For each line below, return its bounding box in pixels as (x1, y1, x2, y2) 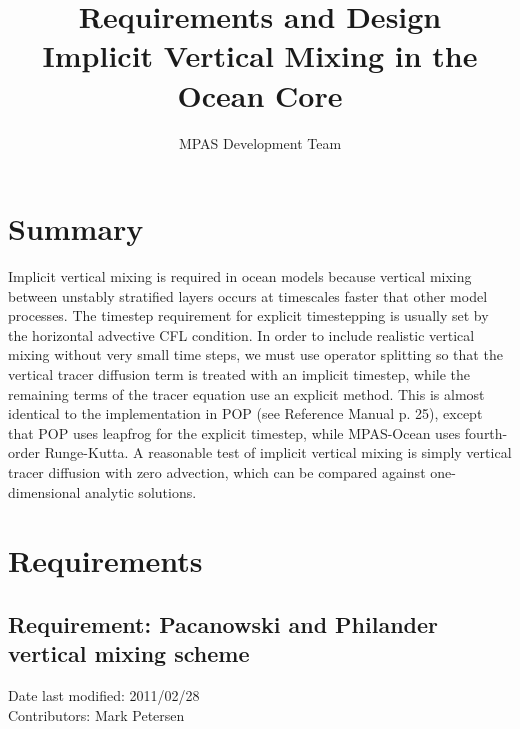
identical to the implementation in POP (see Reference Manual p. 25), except (8, 403, 483, 424)
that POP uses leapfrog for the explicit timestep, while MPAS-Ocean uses (8, 422, 461, 443)
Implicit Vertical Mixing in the (42, 35, 478, 76)
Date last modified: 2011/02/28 (8, 685, 200, 706)
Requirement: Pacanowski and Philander (8, 608, 439, 639)
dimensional (8, 481, 81, 502)
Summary (8, 208, 144, 249)
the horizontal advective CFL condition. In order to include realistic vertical (8, 324, 475, 345)
